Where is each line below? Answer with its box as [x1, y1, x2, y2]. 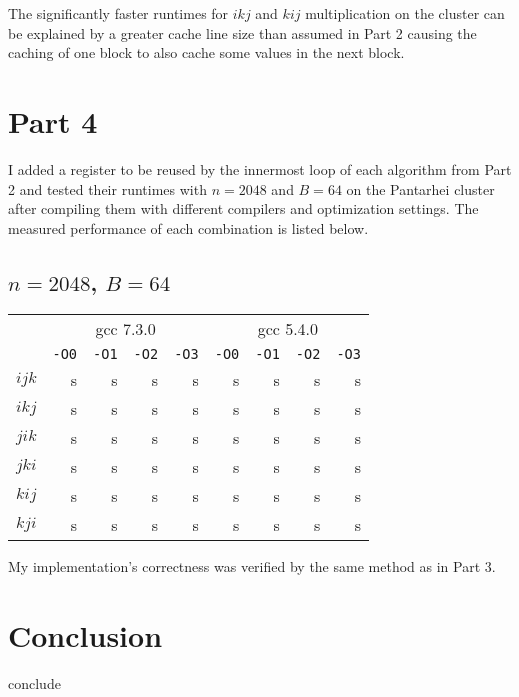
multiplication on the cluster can [305, 3, 505, 23]
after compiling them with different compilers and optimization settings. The [8, 198, 479, 219]
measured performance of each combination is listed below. [8, 217, 369, 238]
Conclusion [8, 615, 163, 656]
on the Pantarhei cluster [346, 178, 495, 199]
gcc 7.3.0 [95, 317, 156, 341]
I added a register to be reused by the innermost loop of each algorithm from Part [8, 158, 512, 179]
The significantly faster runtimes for [8, 3, 229, 23]
